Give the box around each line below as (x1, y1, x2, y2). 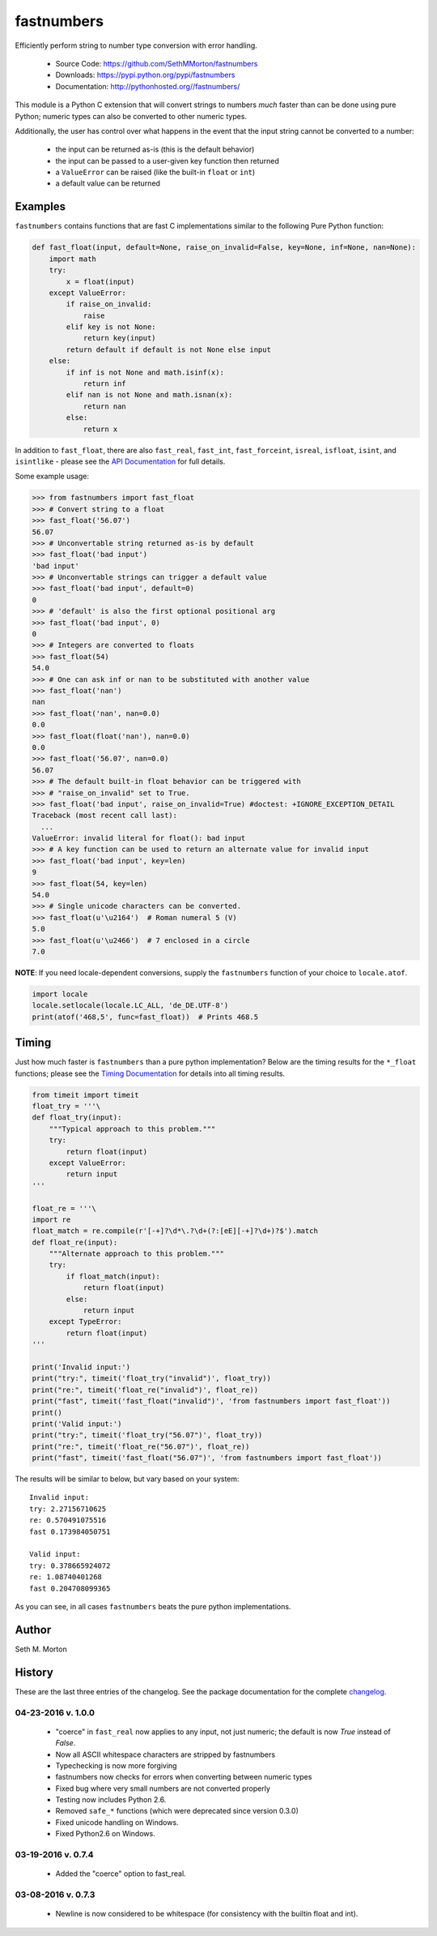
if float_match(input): (66, 1271, 161, 1281)
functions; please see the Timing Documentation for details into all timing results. (15, 1069, 286, 1078)
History (15, 1665, 54, 1679)
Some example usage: (15, 471, 89, 482)
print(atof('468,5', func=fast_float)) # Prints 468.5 (32, 1012, 259, 1022)
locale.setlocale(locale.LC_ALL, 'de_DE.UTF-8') (32, 1001, 229, 1010)
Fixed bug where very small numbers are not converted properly (55, 1784, 271, 1793)
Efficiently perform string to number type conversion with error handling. (15, 41, 258, 50)
